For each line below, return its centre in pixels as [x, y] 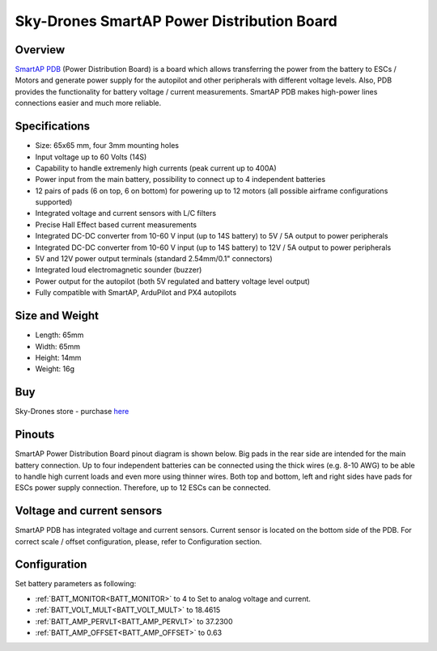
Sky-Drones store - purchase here [72, 412]
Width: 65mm [58, 346]
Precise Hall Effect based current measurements [116, 224]
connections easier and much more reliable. [88, 103]
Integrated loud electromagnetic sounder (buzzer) [119, 270]
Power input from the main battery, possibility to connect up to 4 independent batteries [180, 180]
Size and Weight [57, 316]
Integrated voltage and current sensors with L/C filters [126, 213]
